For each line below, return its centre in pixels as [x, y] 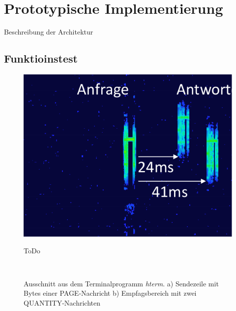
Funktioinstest [41, 58]
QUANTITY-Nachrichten [62, 303]
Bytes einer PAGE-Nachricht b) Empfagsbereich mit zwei [110, 293]
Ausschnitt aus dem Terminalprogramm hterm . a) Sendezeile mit [121, 283]
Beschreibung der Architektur [49, 32]
